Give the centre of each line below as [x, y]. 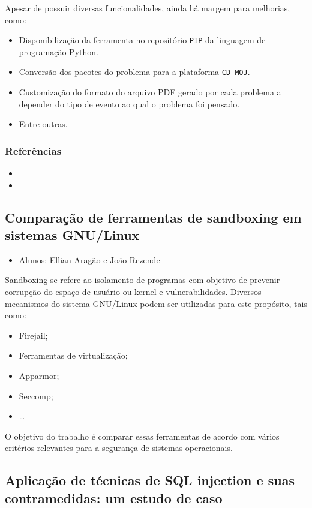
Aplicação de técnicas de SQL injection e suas [150, 480]
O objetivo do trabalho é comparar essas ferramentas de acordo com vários [142, 436]
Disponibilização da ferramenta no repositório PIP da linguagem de [142, 40]
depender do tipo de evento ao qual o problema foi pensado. [129, 103]
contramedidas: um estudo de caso [114, 498]
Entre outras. [43, 124]
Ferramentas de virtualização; [73, 355]
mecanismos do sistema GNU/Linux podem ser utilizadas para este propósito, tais [156, 303]
